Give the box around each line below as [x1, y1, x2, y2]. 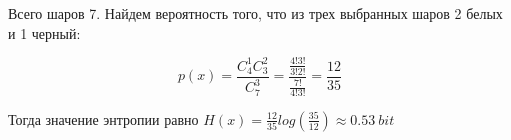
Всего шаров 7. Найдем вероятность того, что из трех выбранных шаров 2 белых [8, 3, 503, 23]
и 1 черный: [8, 22, 81, 43]
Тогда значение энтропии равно [8, 108, 199, 129]
